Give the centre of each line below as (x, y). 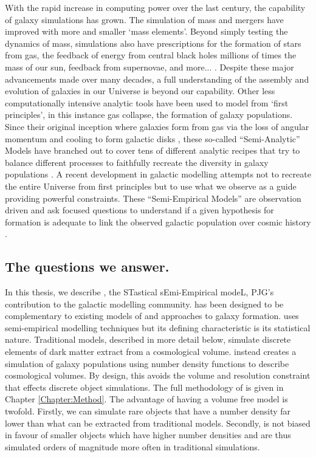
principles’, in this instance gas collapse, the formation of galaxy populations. (149, 115)
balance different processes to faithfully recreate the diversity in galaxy (137, 162)
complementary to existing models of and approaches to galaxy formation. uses (152, 316)
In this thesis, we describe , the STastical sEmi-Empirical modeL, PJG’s (139, 292)
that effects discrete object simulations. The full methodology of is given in (144, 387)
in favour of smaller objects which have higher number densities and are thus (148, 435)
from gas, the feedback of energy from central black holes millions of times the (151, 55)
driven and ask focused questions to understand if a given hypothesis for (139, 210)
